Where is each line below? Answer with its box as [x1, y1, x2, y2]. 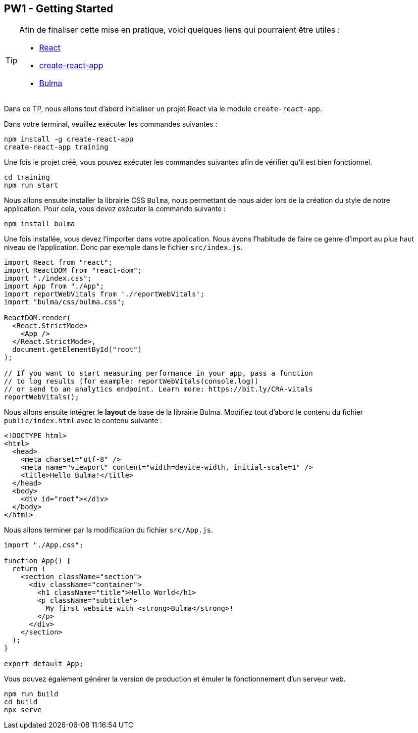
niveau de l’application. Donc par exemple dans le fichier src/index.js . [4, 243, 243, 252]
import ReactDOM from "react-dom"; [4, 266, 142, 275]
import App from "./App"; [4, 282, 104, 291]
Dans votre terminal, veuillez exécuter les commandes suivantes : [4, 120, 217, 129]
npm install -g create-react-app [4, 135, 134, 144]
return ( [12, 565, 46, 573]
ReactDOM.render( [4, 314, 71, 322]
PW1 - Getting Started [4, 2, 113, 15]
